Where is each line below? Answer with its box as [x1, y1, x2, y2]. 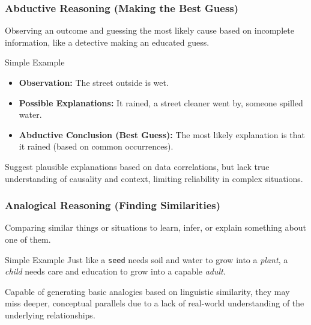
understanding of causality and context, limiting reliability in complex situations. [5, 172, 303, 184]
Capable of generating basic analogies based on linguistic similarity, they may [5, 285, 290, 297]
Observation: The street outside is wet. [19, 76, 169, 88]
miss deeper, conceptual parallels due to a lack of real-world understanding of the [5, 297, 304, 309]
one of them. [5, 232, 51, 245]
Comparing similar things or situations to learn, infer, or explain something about [5, 221, 306, 234]
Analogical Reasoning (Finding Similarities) [5, 198, 220, 213]
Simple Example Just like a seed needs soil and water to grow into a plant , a [5, 253, 288, 266]
